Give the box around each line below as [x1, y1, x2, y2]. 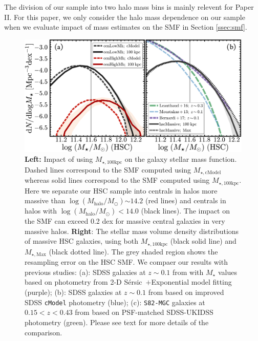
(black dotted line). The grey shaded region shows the [49, 246, 218, 257]
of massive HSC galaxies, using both [25, 236, 138, 246]
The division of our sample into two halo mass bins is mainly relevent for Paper [4, 2, 254, 12]
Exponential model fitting [151, 276, 232, 287]
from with [172, 266, 204, 277]
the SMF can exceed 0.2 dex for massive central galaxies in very [25, 216, 225, 226]
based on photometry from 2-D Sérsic [25, 276, 142, 287]
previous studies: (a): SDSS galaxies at [25, 266, 146, 277]
